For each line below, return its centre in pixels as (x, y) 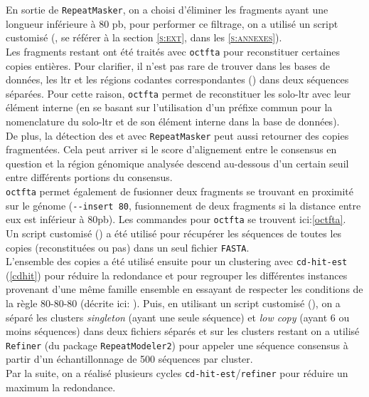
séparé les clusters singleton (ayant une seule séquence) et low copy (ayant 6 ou (178, 317)
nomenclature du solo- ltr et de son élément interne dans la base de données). (173, 121)
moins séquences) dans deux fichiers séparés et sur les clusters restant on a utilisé (183, 331)
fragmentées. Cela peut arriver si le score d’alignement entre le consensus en (171, 149)
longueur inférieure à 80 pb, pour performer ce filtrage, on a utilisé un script (172, 23)
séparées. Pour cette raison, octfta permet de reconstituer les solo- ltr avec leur (178, 93)
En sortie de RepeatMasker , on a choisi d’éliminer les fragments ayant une (167, 9)
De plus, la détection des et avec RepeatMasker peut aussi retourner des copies (177, 135)
